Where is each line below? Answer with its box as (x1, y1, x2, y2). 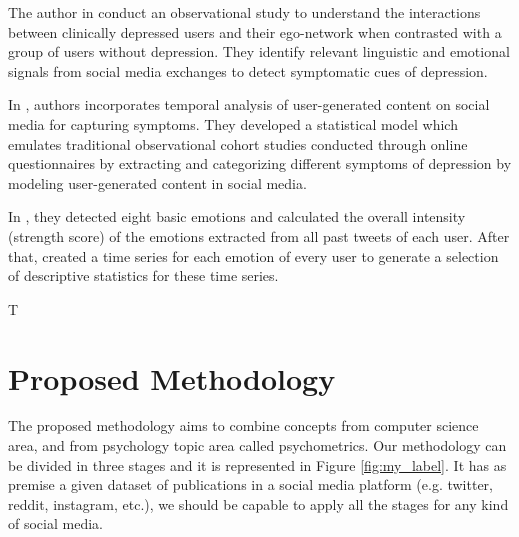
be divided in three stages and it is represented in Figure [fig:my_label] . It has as (8, 454, 507, 475)
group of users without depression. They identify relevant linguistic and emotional (8, 41, 510, 62)
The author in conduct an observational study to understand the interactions (8, 2, 481, 22)
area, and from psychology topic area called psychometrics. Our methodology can (8, 435, 507, 456)
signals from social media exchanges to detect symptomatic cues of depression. (8, 60, 488, 81)
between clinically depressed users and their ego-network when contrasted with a (8, 21, 502, 42)
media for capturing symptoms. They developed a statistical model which (8, 113, 458, 134)
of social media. (8, 513, 103, 534)
